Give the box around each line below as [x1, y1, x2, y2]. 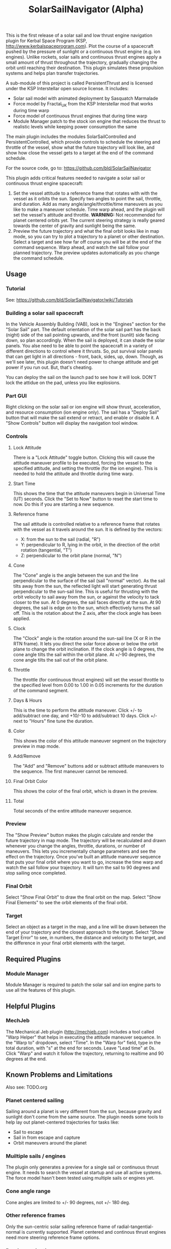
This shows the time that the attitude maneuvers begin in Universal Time [13, 490, 165, 496]
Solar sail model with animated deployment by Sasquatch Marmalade [13, 95, 158, 101]
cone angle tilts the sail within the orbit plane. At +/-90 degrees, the [13, 651, 156, 658]
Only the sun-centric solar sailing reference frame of [6, 1224, 116, 1230]
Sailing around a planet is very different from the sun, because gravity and [6, 1108, 162, 1114]
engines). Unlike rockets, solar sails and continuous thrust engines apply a [6, 54, 162, 60]
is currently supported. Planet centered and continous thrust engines [21, 1229, 166, 1235]
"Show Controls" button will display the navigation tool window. [6, 420, 139, 426]
